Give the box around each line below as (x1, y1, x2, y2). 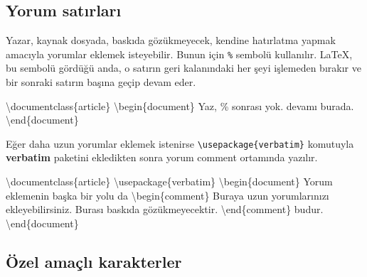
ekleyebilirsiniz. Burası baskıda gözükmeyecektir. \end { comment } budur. (6, 202, 324, 217)
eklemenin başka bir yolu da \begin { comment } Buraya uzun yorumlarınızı (6, 188, 329, 202)
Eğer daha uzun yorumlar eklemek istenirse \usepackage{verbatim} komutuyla (6, 136, 354, 151)
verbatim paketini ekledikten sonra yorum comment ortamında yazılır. (6, 150, 318, 165)
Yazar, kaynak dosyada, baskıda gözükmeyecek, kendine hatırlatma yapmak (6, 33, 336, 48)
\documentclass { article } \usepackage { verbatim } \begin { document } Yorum (6, 174, 333, 189)
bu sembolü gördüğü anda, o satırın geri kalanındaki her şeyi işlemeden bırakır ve (6, 60, 361, 75)
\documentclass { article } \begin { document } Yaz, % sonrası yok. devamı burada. (6, 98, 354, 113)
